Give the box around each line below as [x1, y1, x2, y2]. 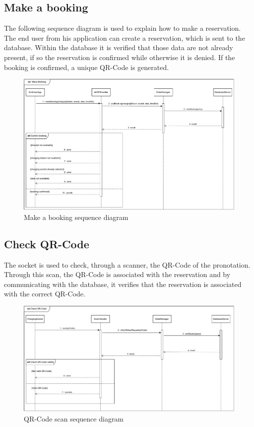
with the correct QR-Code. [4, 288, 85, 299]
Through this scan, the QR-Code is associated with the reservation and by [4, 269, 231, 280]
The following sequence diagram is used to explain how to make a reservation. [4, 23, 241, 33]
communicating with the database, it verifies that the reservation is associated [4, 279, 242, 289]
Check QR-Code [4, 236, 89, 251]
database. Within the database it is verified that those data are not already [4, 42, 233, 53]
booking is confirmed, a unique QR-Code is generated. [4, 62, 169, 72]
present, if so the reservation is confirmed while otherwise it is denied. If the [4, 52, 235, 62]
